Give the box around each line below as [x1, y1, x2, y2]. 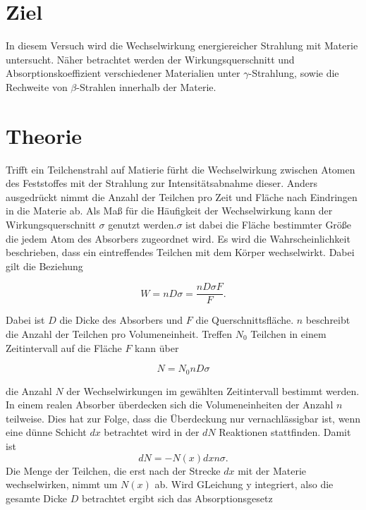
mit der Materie [238, 463, 307, 478]
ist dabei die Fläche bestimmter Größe [185, 217, 352, 231]
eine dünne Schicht [6, 425, 87, 439]
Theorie [6, 121, 83, 150]
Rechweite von [6, 79, 68, 94]
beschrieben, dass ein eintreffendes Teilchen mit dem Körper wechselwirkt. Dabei [6, 245, 355, 260]
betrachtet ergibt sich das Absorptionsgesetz [81, 490, 273, 505]
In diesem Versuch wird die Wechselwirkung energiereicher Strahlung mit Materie [6, 38, 358, 53]
